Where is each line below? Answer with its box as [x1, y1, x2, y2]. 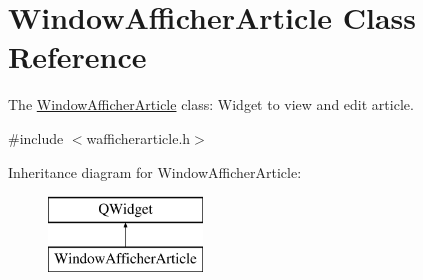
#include [8, 127, 64, 148]
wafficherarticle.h [86, 127, 191, 148]
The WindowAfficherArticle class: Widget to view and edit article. [8, 94, 414, 115]
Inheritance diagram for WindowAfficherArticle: [8, 161, 302, 182]
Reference [8, 36, 147, 77]
